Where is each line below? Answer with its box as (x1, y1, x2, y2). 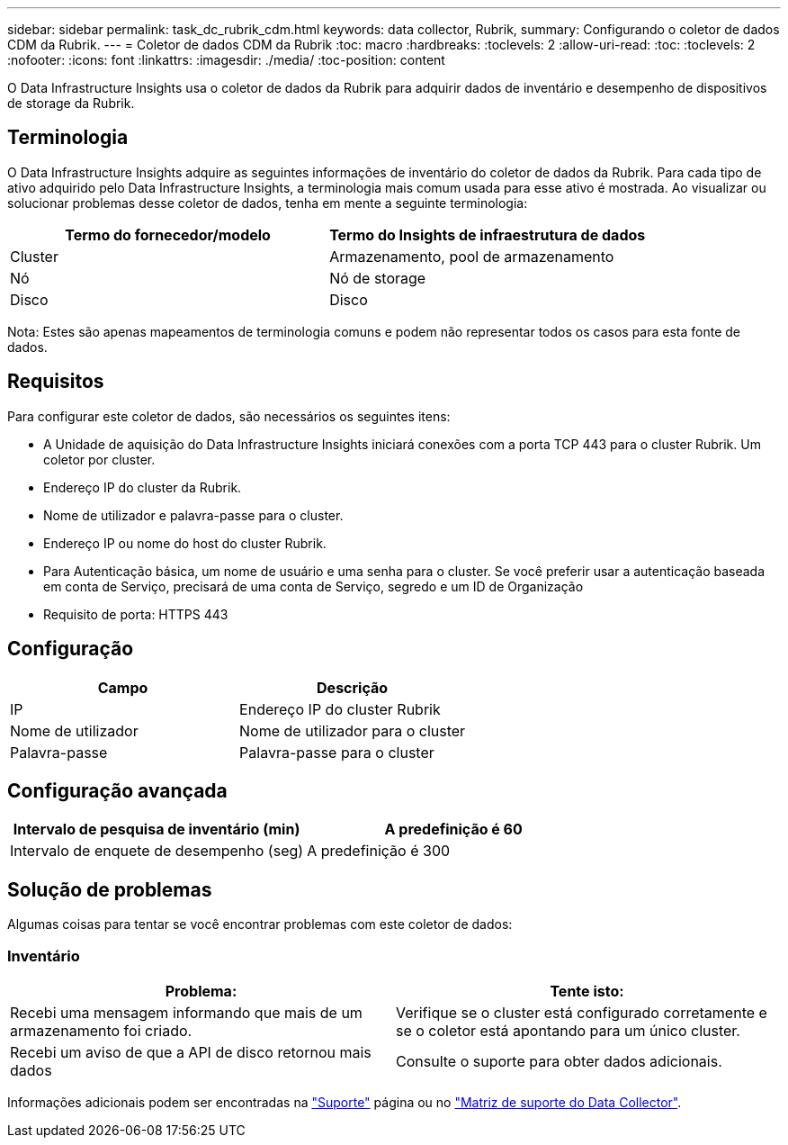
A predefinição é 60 (384, 820, 523, 839)
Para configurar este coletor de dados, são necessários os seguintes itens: (7, 408, 451, 424)
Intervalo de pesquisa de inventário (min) (13, 820, 300, 839)
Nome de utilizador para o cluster (239, 721, 466, 740)
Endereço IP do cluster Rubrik (239, 699, 441, 718)
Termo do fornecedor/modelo (65, 225, 271, 244)
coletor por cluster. (43, 451, 156, 467)
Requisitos (7, 370, 104, 393)
